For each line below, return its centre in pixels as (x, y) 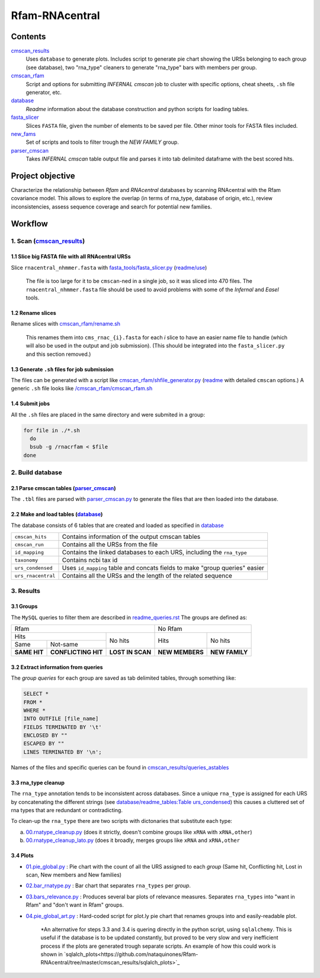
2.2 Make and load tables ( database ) (57, 515)
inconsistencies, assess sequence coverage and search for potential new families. (111, 206)
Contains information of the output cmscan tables (131, 537)
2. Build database (36, 472)
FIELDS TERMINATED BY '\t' (63, 727)
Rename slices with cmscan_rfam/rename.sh (66, 324)
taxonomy (26, 560)
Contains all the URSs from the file (110, 545)
